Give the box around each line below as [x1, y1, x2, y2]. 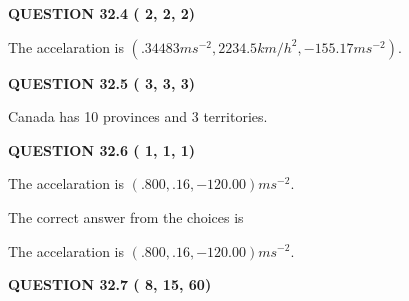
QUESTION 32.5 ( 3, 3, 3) [8, 72, 196, 93]
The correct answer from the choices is [8, 206, 244, 227]
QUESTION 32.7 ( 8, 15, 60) [8, 274, 212, 295]
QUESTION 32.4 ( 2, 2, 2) [8, 3, 196, 23]
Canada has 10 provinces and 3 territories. [8, 106, 268, 127]
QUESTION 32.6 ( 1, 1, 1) [8, 139, 196, 160]
